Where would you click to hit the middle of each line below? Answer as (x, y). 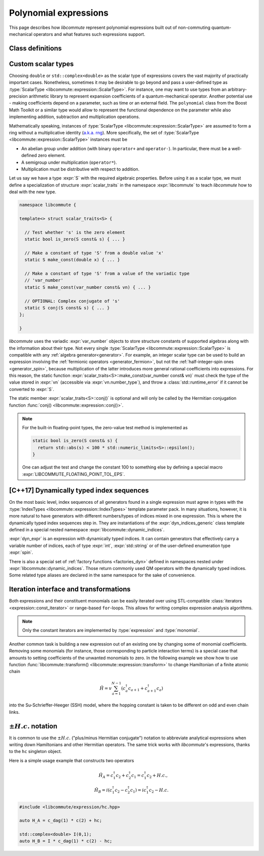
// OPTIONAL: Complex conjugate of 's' (72, 301)
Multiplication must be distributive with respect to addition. (80, 169)
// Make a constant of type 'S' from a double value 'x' (94, 253)
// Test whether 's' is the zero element (75, 232)
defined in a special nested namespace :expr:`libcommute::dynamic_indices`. (87, 530)
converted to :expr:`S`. (32, 389)
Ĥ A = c (106, 776)
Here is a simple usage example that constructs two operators (72, 760)
